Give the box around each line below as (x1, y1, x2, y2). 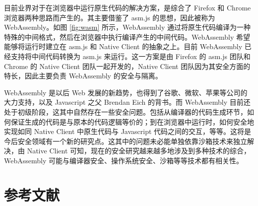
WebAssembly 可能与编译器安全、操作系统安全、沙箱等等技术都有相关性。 (4, 155, 243, 165)
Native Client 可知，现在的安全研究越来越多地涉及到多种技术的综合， (27, 145, 251, 156)
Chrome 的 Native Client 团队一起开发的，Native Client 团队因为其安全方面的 (4, 61, 251, 71)
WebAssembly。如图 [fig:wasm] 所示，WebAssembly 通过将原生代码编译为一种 (4, 22, 251, 32)
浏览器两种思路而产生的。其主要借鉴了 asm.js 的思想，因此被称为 (4, 12, 215, 22)
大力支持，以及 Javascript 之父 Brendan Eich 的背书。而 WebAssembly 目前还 (4, 97, 251, 107)
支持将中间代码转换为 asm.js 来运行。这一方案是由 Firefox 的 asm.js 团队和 (10, 51, 251, 61)
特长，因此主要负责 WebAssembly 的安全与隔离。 (4, 70, 162, 81)
